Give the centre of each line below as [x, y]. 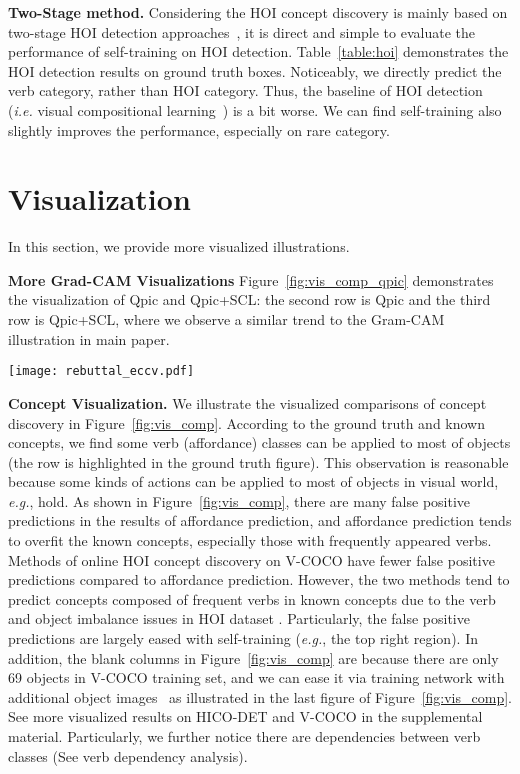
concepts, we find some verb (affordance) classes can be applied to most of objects [259, 442]
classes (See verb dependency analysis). [128, 755]
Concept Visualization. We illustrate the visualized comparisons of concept [247, 402]
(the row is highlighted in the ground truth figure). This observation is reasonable [258, 461]
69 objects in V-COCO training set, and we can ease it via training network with [256, 677]
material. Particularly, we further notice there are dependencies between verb [244, 736]
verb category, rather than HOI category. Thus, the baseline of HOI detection [245, 90]
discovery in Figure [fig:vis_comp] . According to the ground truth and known [246, 422]
